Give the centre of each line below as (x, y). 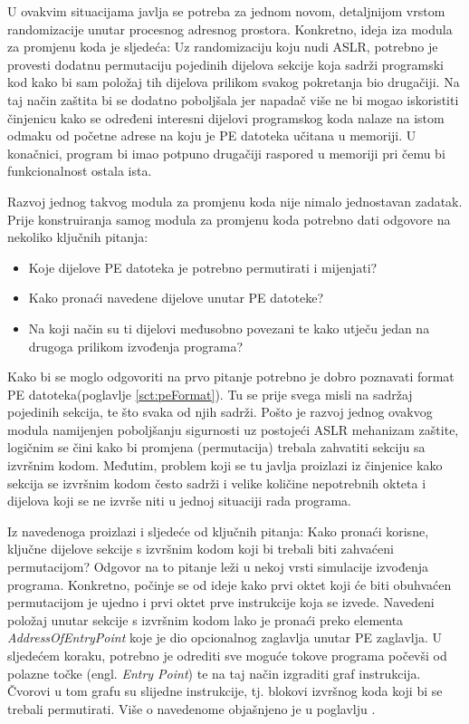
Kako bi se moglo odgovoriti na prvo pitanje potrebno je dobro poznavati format (231, 376)
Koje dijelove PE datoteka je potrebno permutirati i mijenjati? (203, 267)
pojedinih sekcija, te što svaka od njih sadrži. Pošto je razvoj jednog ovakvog (220, 412)
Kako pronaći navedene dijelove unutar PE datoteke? (176, 298)
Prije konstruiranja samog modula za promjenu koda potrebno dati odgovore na (229, 219)
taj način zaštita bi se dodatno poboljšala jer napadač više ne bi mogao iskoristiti (233, 99)
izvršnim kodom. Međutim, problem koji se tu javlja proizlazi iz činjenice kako (225, 465)
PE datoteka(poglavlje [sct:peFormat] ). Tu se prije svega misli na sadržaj (210, 394)
